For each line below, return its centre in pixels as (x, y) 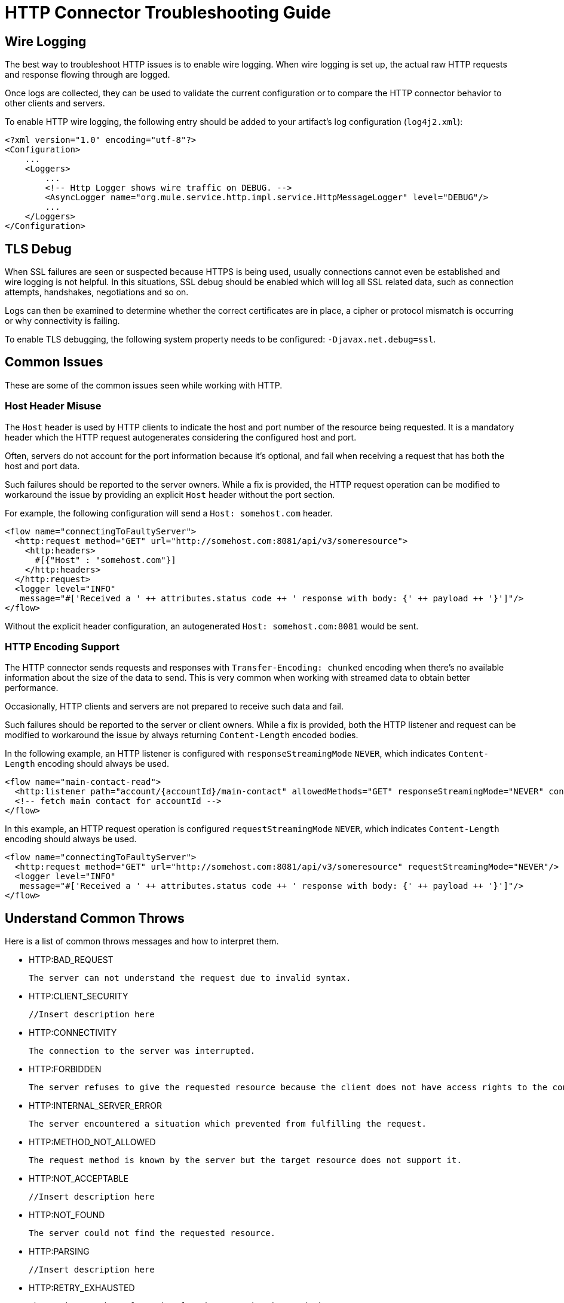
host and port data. (42, 466)
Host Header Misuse (53, 406)
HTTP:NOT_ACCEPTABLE (79, 1179)
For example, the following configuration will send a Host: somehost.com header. (169, 513)
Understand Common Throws (95, 918)
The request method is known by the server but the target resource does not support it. (245, 1160)
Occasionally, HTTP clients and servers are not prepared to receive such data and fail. (174, 706)
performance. (32, 688)
